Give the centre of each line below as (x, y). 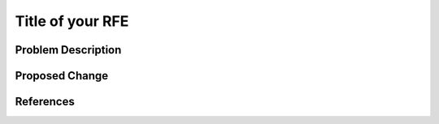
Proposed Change (62, 76)
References (45, 102)
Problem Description (68, 50)
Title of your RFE (72, 21)
